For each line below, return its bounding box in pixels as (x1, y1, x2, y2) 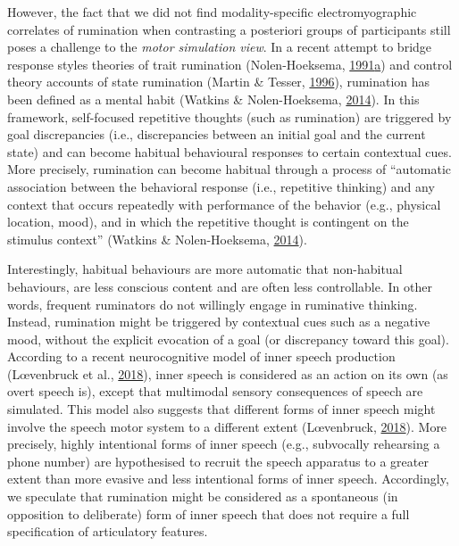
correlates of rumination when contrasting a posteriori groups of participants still (7, 20, 451, 38)
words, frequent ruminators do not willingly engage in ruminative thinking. (7, 294, 418, 313)
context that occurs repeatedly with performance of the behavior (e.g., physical (7, 194, 441, 213)
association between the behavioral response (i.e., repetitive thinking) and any (7, 177, 435, 195)
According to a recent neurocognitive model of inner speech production (7, 347, 396, 366)
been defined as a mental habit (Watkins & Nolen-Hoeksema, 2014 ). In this (7, 89, 420, 108)
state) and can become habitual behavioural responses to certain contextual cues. (7, 142, 452, 161)
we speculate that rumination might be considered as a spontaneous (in (7, 487, 398, 506)
